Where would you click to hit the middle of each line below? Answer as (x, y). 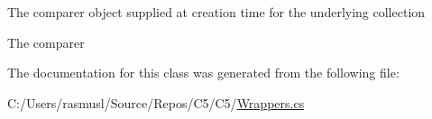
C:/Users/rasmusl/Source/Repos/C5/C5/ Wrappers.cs (156, 102)
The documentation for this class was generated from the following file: (203, 73)
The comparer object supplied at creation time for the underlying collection (216, 12)
